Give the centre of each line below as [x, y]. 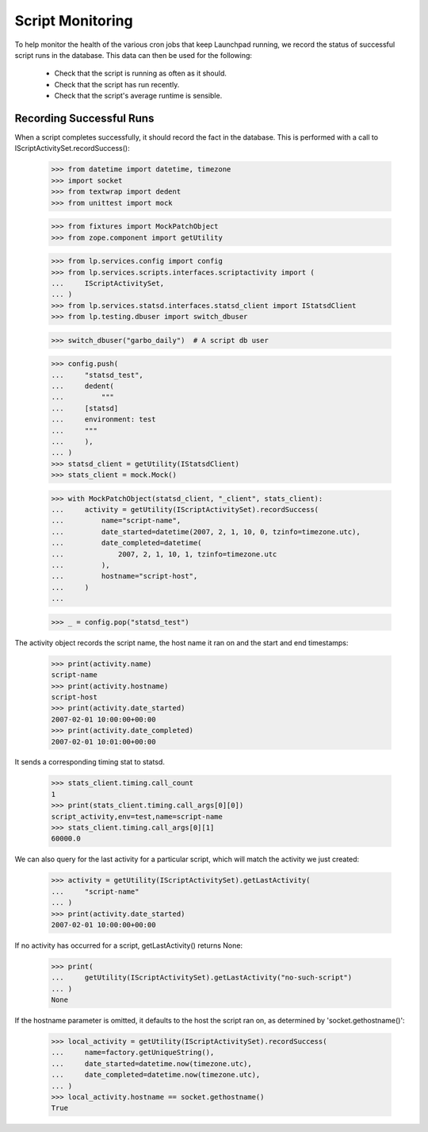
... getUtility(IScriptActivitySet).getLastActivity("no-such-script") [202, 978]
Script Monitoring [74, 21]
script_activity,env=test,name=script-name [137, 816]
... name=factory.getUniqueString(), [133, 1053]
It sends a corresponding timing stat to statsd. [90, 762]
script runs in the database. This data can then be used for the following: [134, 55]
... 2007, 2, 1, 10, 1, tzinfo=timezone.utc [164, 554]
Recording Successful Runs [84, 118]
